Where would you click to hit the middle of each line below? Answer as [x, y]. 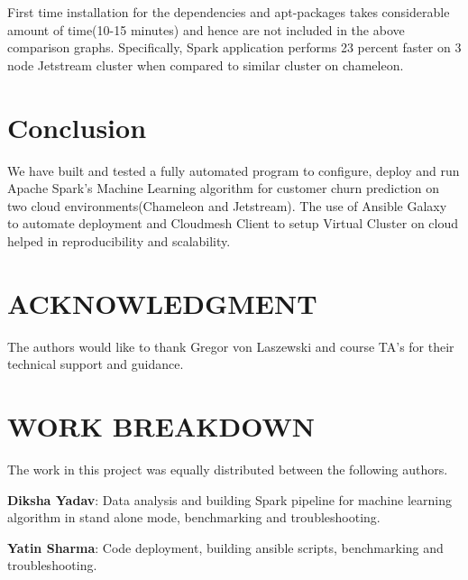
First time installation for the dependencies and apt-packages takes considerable [229, 12]
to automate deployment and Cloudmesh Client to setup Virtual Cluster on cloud [233, 223]
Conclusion [77, 127]
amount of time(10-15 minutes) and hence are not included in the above [206, 29]
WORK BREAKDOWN [161, 425]
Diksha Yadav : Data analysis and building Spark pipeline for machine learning [229, 499]
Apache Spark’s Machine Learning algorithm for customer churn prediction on [223, 188]
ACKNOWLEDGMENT [162, 303]
